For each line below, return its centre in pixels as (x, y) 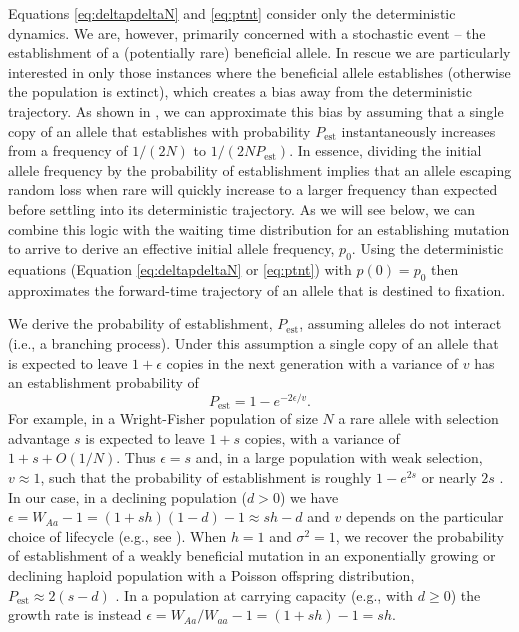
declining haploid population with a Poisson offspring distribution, (211, 574)
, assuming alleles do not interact (400, 323)
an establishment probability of (103, 382)
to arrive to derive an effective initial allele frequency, (171, 248)
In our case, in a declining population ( (127, 496)
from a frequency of (68, 150)
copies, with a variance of (322, 437)
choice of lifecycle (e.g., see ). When (117, 535)
